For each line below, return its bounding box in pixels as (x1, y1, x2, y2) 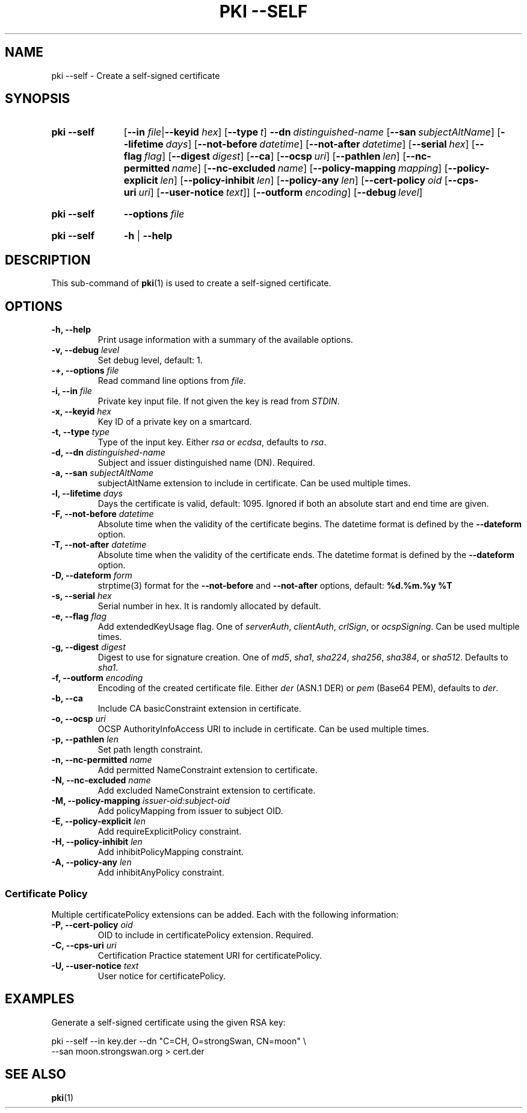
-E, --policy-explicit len (51, 816, 146, 827)
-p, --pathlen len (51, 734, 119, 745)
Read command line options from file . (97, 375, 246, 386)
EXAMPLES (5, 991, 75, 1007)
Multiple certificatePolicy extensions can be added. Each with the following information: (51, 909, 399, 920)
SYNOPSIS (5, 91, 70, 107)
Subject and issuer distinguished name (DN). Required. (97, 457, 315, 468)
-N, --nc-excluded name (51, 775, 151, 786)
